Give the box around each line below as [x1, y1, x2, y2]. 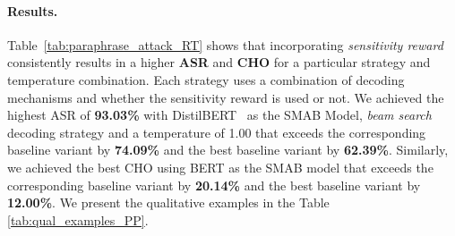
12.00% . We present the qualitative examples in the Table [7, 193, 330, 212]
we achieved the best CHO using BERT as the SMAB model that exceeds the [7, 157, 434, 176]
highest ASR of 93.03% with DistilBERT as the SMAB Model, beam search [7, 105, 432, 124]
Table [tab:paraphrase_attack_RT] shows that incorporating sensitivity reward [7, 35, 443, 54]
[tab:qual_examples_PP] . [7, 210, 149, 229]
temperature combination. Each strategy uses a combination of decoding [7, 70, 405, 88]
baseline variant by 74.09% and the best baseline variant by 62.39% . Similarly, [7, 140, 449, 159]
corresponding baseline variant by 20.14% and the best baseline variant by [7, 175, 421, 194]
